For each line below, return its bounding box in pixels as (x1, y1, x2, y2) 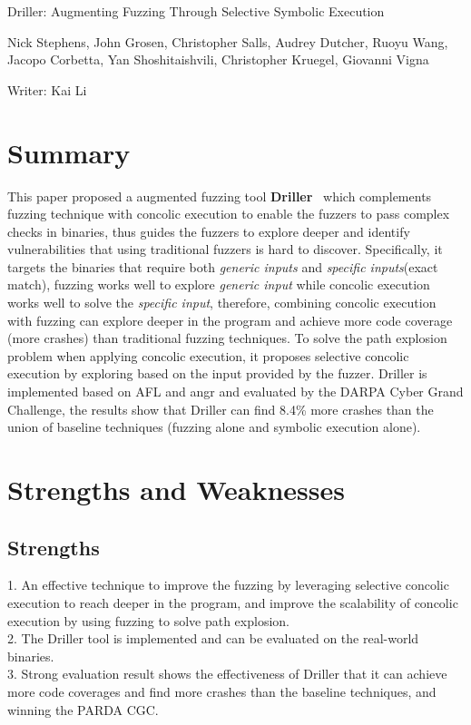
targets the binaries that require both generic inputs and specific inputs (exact (7, 257, 438, 276)
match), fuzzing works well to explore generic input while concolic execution (7, 275, 430, 294)
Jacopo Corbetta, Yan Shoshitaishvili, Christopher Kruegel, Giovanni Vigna (7, 50, 429, 69)
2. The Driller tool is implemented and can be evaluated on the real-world (7, 629, 419, 648)
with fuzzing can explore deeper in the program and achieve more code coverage (7, 310, 453, 329)
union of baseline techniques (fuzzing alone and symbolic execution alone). (7, 417, 421, 436)
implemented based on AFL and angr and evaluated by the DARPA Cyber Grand (7, 382, 464, 401)
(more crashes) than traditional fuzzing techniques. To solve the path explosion (7, 328, 447, 348)
